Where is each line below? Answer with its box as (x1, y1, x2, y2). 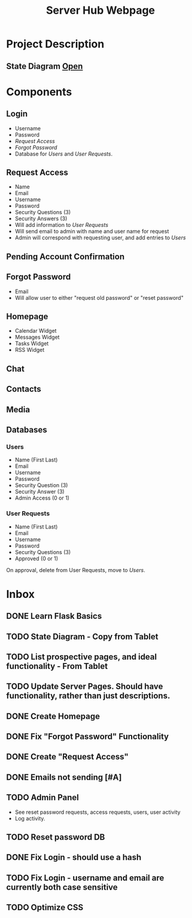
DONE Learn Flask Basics (6, 611, 102, 621)
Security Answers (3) (14, 215, 68, 222)
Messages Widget (14, 333, 60, 341)
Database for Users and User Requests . (14, 150, 112, 157)
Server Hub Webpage (45, 4, 156, 17)
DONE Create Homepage (6, 711, 100, 721)
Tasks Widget (14, 340, 49, 347)
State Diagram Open (6, 61, 83, 71)
